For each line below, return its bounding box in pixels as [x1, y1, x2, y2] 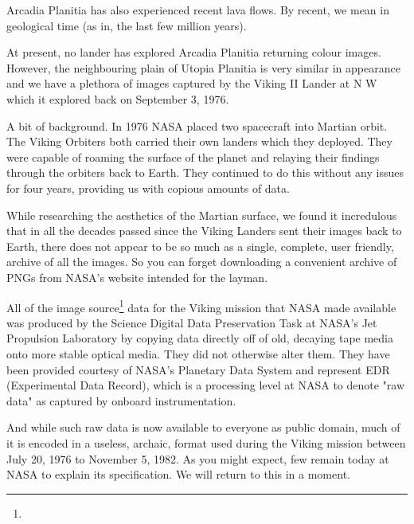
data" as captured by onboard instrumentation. [6, 392, 236, 409]
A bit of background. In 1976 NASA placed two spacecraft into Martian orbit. [6, 117, 388, 134]
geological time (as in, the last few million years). [6, 17, 247, 33]
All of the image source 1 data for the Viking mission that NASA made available [6, 296, 396, 315]
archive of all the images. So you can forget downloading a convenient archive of [6, 253, 397, 270]
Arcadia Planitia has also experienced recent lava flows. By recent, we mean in [6, 2, 389, 18]
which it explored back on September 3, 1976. [6, 90, 229, 107]
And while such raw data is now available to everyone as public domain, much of [6, 419, 400, 436]
